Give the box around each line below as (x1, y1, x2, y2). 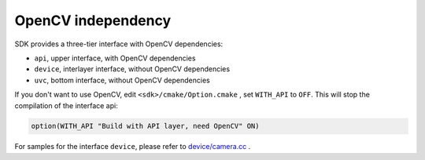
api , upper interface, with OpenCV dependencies (34, 53, 196, 63)
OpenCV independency (14, 12, 172, 29)
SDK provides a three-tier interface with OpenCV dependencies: (14, 39, 224, 49)
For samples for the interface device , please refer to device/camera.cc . (14, 142, 251, 151)
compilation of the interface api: (14, 100, 118, 110)
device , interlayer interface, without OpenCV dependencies (34, 64, 231, 74)
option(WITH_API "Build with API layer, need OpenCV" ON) (31, 122, 260, 131)
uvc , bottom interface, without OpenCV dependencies (34, 75, 210, 85)
